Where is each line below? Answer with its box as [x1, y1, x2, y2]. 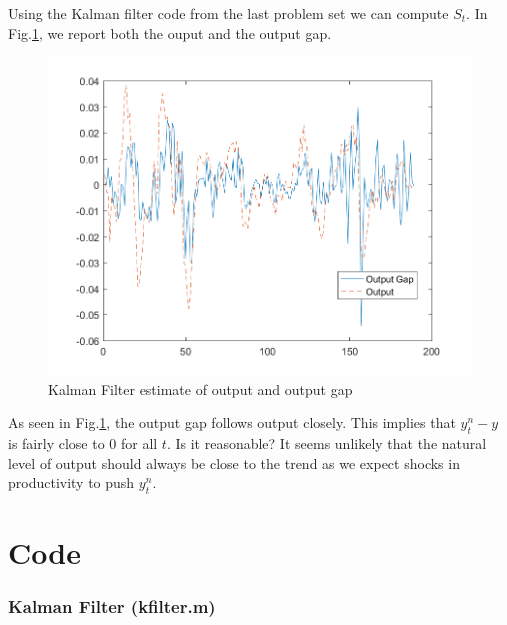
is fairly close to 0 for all [8, 433, 158, 454]
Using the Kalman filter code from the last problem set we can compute [8, 3, 449, 23]
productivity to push [8, 472, 135, 493]
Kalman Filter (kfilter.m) [8, 594, 216, 619]
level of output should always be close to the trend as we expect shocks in [8, 452, 460, 473]
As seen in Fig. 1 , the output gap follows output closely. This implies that [8, 412, 456, 433]
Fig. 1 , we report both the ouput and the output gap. [8, 22, 332, 43]
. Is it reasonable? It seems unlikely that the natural [166, 433, 487, 454]
